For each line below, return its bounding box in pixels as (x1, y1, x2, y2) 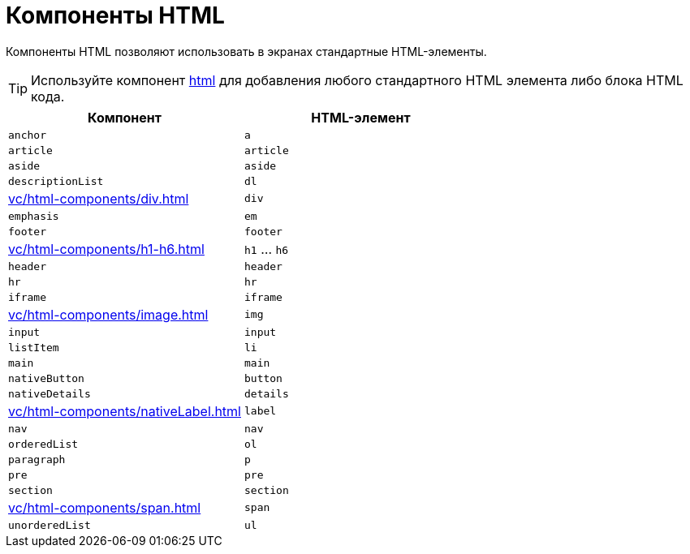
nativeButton (8, 371, 84, 384)
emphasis (8, 209, 59, 222)
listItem (8, 341, 59, 354)
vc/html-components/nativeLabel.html (8, 402, 241, 419)
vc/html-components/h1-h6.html (8, 240, 205, 257)
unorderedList (8, 518, 91, 531)
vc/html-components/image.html (8, 306, 209, 323)
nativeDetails (8, 387, 91, 400)
